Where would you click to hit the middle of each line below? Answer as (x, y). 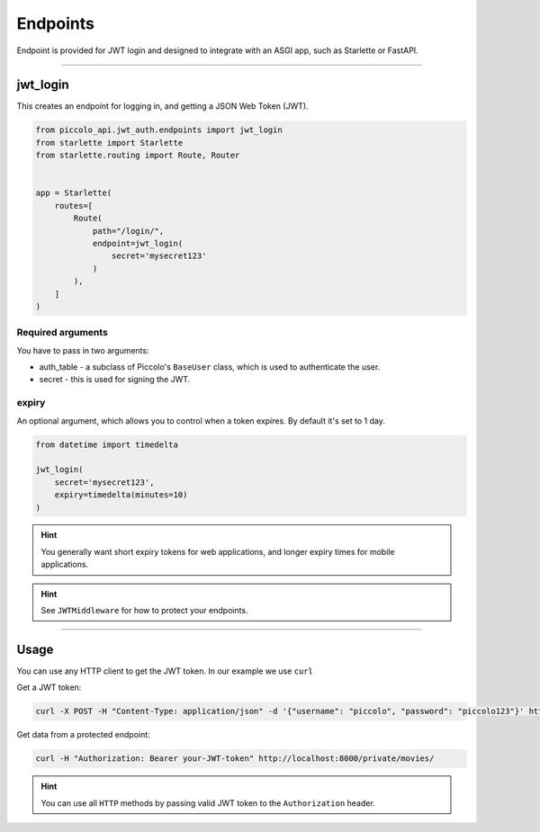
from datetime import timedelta (107, 444)
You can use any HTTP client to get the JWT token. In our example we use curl (165, 671)
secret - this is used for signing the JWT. (115, 380)
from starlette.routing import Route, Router (138, 156)
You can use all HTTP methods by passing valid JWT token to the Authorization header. (208, 803)
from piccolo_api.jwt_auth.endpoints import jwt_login (159, 130)
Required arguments (62, 333)
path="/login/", (128, 231)
